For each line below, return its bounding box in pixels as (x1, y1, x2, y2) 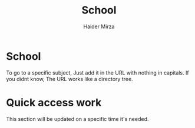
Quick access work (6, 96, 102, 109)
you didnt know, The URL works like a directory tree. (6, 75, 134, 82)
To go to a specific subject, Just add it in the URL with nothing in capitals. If (6, 69, 190, 76)
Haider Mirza (83, 23, 115, 30)
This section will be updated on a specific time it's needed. (6, 115, 149, 122)
